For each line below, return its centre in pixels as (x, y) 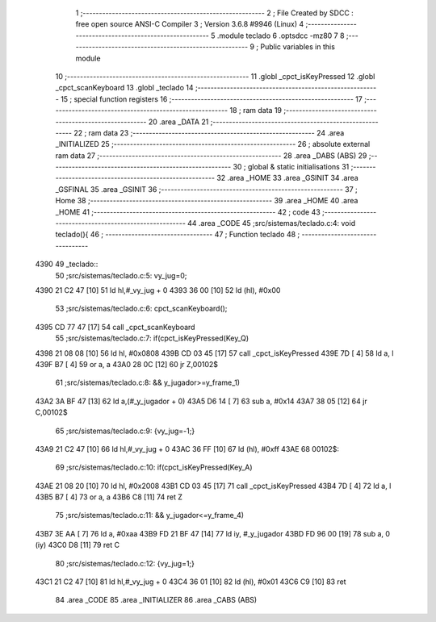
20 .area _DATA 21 (178, 122)
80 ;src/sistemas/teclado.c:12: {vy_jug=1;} (125, 563)
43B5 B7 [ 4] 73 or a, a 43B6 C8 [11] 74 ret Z (109, 497)
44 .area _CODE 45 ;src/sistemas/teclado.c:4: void (271, 223)
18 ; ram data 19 (256, 111)
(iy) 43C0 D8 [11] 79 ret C (78, 545)
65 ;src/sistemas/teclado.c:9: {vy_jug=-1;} (125, 431)
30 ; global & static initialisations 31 (291, 167)
